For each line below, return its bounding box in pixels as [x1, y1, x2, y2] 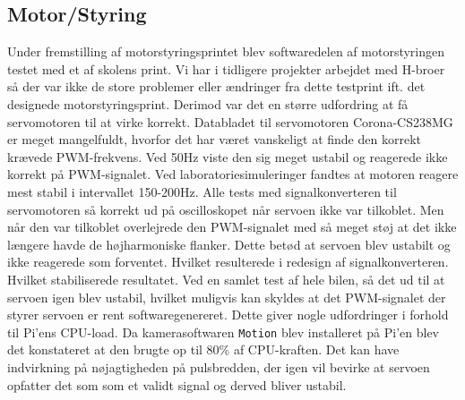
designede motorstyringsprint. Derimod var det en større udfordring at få [7, 94, 409, 113]
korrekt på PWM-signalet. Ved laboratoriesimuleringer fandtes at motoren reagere [7, 165, 459, 183]
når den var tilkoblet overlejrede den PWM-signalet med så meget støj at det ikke [7, 217, 457, 236]
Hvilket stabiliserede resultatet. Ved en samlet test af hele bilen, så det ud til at [7, 269, 445, 288]
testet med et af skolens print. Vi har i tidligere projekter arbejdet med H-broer [7, 59, 445, 78]
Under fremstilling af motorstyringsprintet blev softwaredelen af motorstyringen [7, 42, 445, 61]
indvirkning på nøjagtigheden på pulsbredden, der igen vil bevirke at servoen [7, 357, 430, 376]
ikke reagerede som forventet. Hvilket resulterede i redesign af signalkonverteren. [7, 252, 449, 271]
